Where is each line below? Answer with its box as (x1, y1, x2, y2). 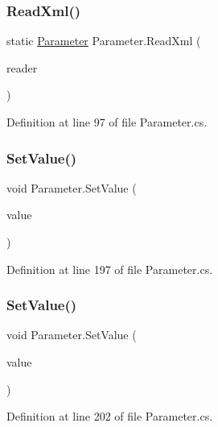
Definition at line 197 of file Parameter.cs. (6, 260, 213, 277)
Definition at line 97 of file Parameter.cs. (6, 114, 208, 130)
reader (6, 59, 38, 76)
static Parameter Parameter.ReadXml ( (6, 32, 201, 49)
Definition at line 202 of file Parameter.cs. (6, 408, 213, 425)
